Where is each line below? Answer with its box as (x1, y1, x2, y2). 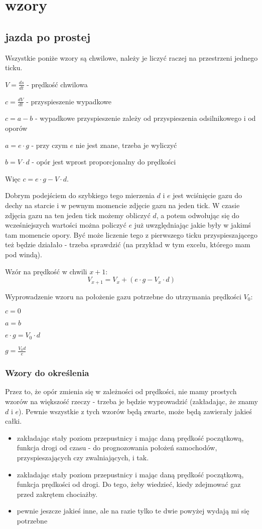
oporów (5, 123, 28, 133)
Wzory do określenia (5, 367, 89, 379)
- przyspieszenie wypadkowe (26, 96, 111, 106)
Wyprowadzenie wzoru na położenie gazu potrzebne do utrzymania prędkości (5, 291, 241, 301)
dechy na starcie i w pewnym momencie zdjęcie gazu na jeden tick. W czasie (5, 200, 240, 210)
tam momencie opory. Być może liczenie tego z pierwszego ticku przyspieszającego (5, 229, 257, 240)
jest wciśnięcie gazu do (173, 190, 242, 201)
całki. (5, 416, 22, 426)
